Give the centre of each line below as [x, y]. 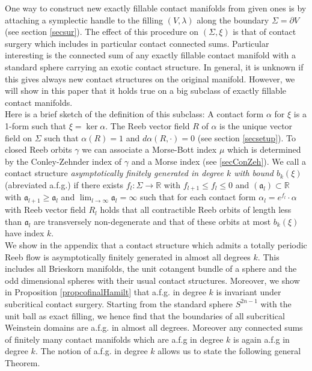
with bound [254, 173]
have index [25, 233]
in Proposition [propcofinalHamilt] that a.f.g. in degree [106, 292]
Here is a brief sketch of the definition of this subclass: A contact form [134, 114]
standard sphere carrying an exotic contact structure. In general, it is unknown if [154, 66]
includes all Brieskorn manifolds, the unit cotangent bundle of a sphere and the [151, 268]
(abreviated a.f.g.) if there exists [64, 184]
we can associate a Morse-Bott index [149, 149]
